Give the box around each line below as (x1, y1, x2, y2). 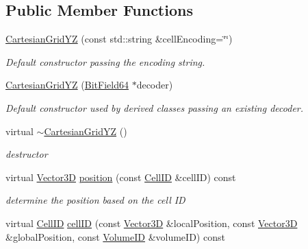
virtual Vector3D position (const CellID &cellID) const (5, 169, 236, 184)
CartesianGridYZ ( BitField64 (5, 78, 129, 92)
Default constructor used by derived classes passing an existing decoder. (5, 100, 304, 115)
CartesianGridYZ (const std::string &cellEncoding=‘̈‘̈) (5, 32, 233, 46)
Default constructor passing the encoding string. (5, 54, 205, 69)
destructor (5, 147, 48, 161)
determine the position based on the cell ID (5, 193, 185, 207)
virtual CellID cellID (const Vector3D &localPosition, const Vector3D (5, 215, 298, 230)
